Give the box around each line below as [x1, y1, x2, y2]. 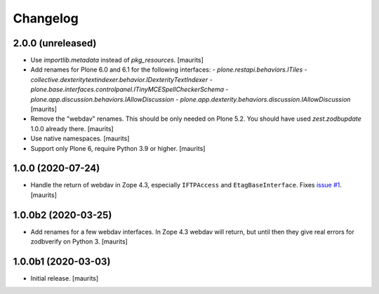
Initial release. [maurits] [30, 274, 99, 283]
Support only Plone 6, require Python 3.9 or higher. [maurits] [30, 144, 206, 152]
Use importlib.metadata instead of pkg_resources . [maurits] [30, 56, 204, 65]
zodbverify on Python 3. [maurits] [30, 237, 128, 246]
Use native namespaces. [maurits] [30, 134, 130, 143]
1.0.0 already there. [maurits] [30, 124, 114, 133]
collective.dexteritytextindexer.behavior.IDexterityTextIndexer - [30, 75, 213, 83]
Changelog [13, 11, 79, 26]
